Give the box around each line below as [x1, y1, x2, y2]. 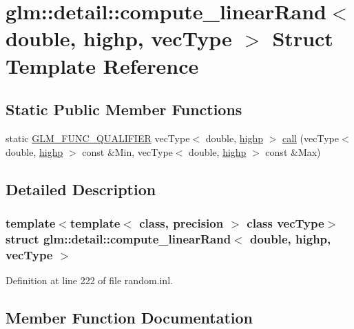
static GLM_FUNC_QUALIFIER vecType [6, 130, 190, 145]
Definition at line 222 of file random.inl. [6, 272, 173, 287]
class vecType [247, 214, 324, 231]
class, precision [139, 214, 224, 231]
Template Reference [6, 51, 199, 79]
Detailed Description [6, 178, 156, 199]
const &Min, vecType [82, 144, 173, 159]
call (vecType [282, 130, 339, 145]
